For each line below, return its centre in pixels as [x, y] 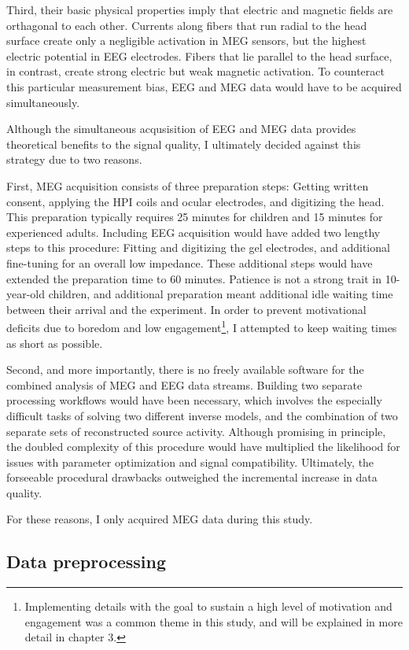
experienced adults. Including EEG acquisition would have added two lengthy [193, 232]
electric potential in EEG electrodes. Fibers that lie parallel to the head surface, [199, 55]
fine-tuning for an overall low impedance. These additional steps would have [190, 262]
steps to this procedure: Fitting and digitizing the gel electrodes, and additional [198, 247]
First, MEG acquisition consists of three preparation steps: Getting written [188, 185]
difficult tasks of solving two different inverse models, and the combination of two [202, 415]
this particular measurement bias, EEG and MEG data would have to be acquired [204, 86]
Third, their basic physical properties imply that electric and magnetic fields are [200, 9]
